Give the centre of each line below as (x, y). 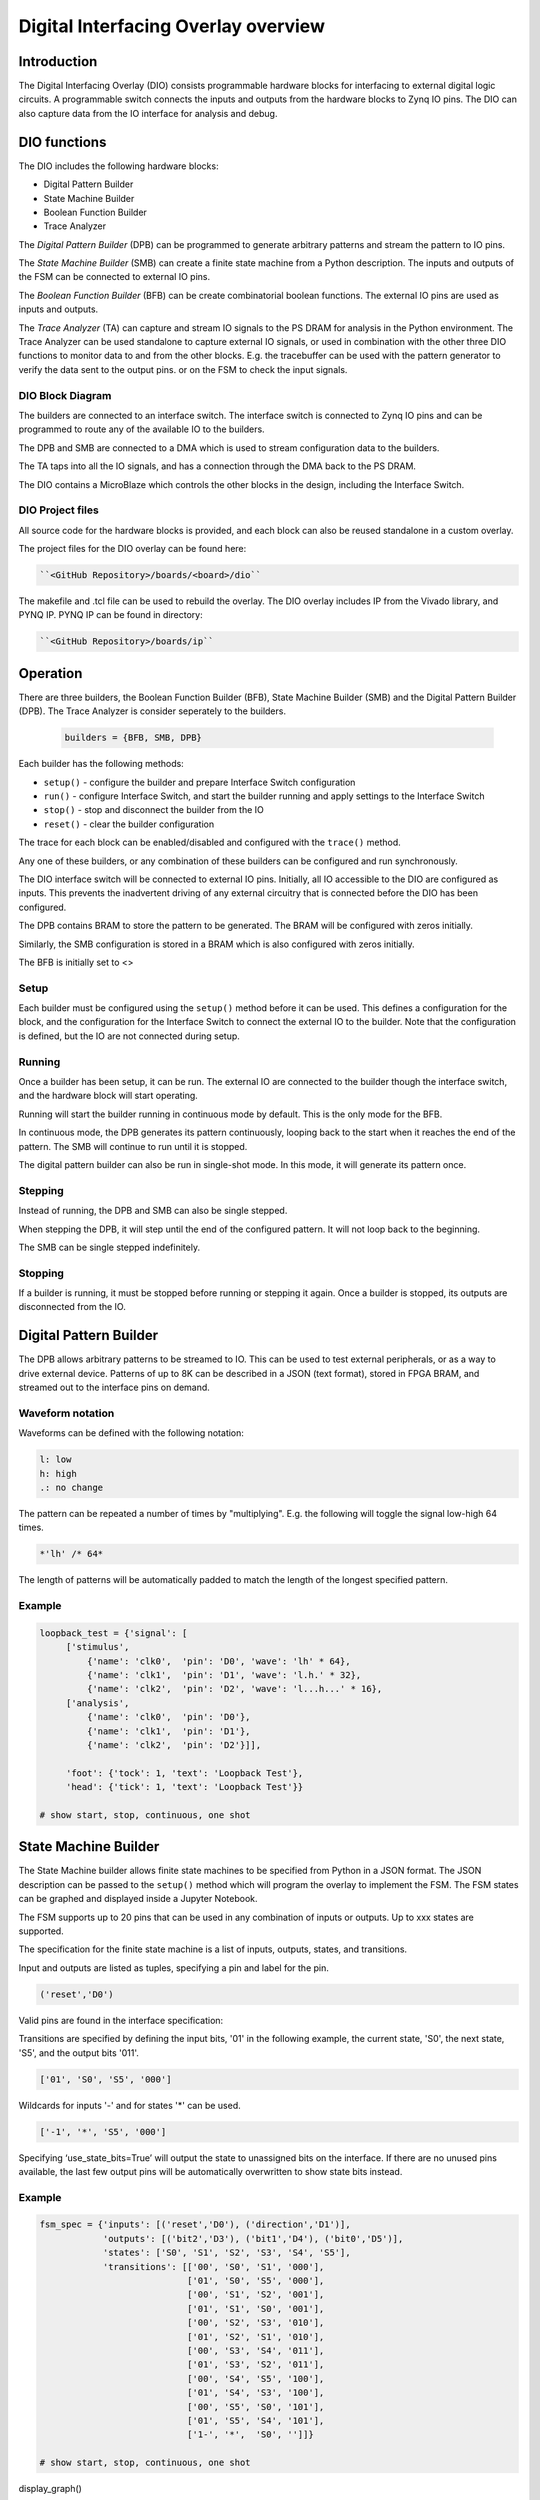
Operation (50, 673)
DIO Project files (58, 510)
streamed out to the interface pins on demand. (114, 1387)
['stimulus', (97, 1647)
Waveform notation (66, 1413)
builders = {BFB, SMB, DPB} (133, 738)
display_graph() (50, 2489)
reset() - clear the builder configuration (129, 824)
